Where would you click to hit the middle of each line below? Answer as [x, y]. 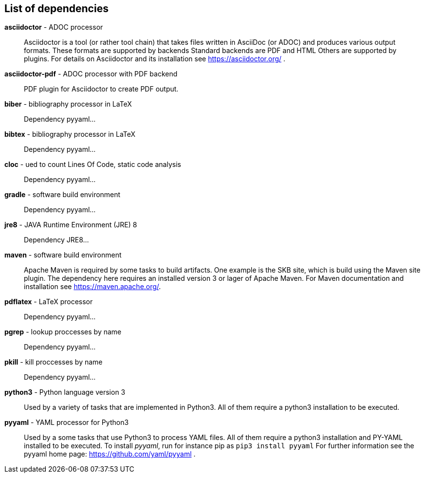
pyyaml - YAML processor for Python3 [67, 422]
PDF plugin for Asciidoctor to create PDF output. [101, 89]
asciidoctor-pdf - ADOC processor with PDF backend [91, 74]
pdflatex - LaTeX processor [49, 302]
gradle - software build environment [63, 195]
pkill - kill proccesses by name [54, 362]
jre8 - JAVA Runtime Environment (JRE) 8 [71, 225]
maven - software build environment [63, 255]
